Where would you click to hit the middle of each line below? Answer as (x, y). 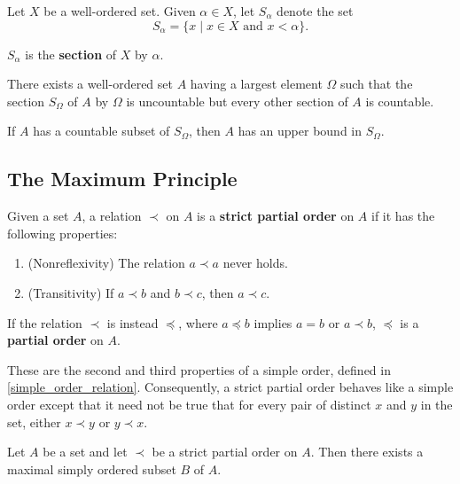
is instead (133, 322)
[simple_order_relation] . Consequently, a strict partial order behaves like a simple (230, 387)
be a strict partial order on (225, 452)
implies (273, 322)
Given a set (38, 216)
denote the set (315, 11)
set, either (34, 422)
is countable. (400, 101)
